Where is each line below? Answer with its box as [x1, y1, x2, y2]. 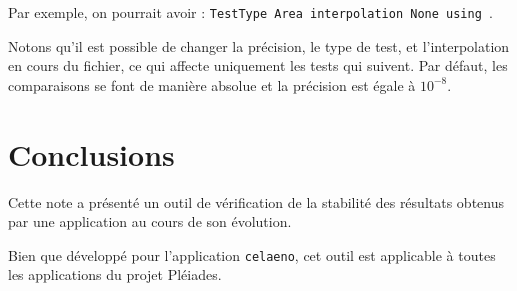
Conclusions [8, 133, 175, 174]
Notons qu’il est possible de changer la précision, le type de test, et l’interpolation [8, 35, 510, 56]
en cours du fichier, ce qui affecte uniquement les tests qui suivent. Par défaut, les [8, 55, 508, 76]
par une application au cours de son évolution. [8, 211, 292, 232]
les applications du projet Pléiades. [8, 264, 222, 285]
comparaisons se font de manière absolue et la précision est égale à [8, 74, 416, 95]
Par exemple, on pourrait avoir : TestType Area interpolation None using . [8, 2, 493, 22]
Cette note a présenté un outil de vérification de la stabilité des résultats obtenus [8, 191, 504, 212]
